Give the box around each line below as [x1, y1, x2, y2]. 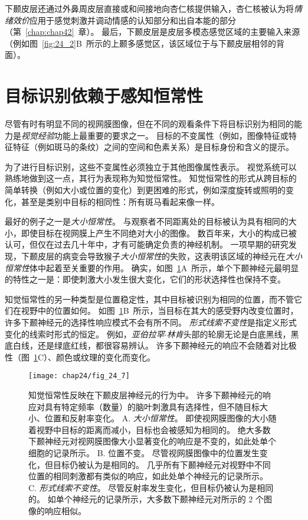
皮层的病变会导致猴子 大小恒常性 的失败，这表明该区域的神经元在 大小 [37, 250, 302, 262]
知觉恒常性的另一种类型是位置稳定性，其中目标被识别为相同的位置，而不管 [5, 292, 294, 305]
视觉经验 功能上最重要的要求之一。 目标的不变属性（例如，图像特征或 [21, 129, 289, 141]
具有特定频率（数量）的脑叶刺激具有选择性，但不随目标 [44, 400, 260, 412]
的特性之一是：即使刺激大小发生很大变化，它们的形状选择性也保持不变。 [5, 273, 286, 285]
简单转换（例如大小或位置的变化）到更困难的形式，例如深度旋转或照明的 [5, 184, 286, 196]
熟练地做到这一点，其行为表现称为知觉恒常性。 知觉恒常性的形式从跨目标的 [5, 172, 297, 184]
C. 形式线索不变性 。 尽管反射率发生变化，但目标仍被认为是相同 [28, 481, 274, 493]
